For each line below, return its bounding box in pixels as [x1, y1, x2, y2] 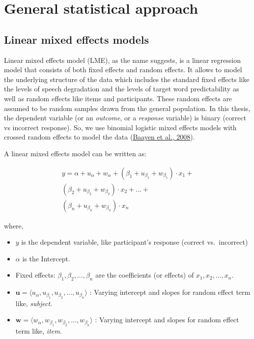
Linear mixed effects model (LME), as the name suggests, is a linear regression [4, 55, 241, 65]
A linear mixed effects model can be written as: [4, 148, 146, 158]
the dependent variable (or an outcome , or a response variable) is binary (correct [4, 113, 247, 123]
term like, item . [15, 325, 62, 336]
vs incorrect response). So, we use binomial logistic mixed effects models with [4, 122, 237, 132]
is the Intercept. [22, 253, 70, 263]
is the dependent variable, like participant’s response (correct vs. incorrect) [21, 237, 248, 247]
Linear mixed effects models [4, 31, 149, 47]
